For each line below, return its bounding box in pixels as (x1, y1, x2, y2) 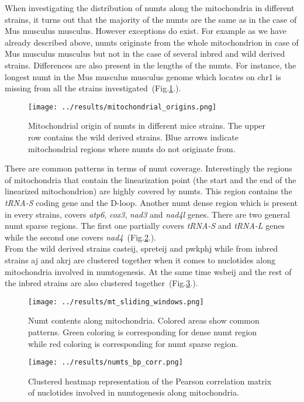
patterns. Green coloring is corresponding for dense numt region (28, 325, 257, 338)
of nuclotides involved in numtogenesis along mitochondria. (28, 386, 239, 398)
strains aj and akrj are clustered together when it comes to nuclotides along (5, 253, 275, 266)
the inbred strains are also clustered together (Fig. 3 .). (5, 277, 198, 289)
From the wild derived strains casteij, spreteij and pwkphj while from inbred (5, 242, 278, 255)
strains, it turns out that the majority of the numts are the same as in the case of (5, 13, 297, 25)
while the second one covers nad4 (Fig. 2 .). (5, 231, 157, 243)
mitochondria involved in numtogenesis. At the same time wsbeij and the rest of (5, 265, 292, 277)
